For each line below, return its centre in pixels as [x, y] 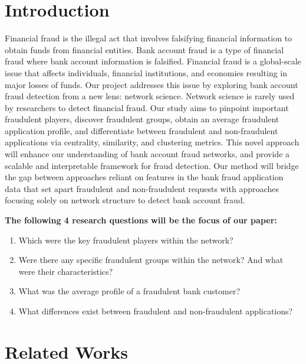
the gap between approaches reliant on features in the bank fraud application [144, 177]
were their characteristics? [66, 271]
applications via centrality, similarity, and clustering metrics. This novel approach [152, 142]
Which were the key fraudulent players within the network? [126, 240]
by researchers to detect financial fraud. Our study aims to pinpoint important [147, 107]
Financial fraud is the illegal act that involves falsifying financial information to [149, 38]
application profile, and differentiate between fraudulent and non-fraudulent [142, 130]
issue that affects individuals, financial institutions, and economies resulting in [146, 72]
